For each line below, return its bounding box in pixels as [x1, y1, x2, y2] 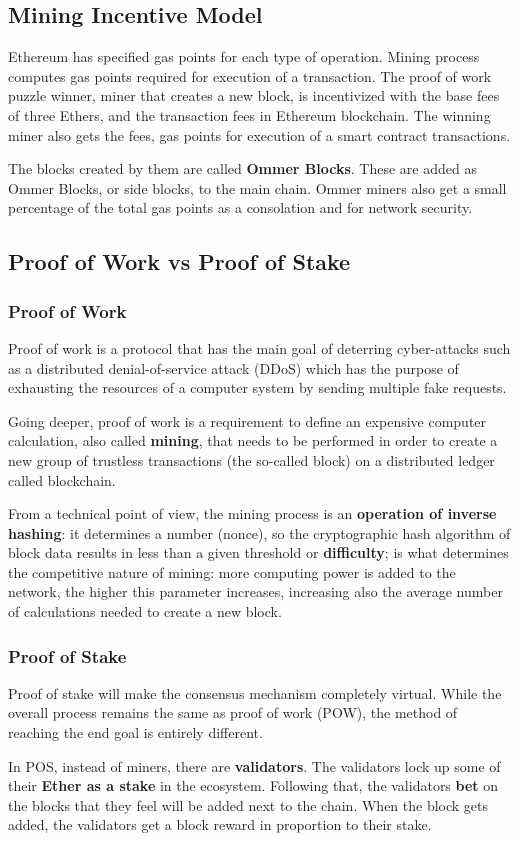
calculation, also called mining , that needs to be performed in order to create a [8, 430, 498, 451]
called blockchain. [8, 469, 116, 490]
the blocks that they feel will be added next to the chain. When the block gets [8, 794, 489, 815]
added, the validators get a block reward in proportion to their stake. [8, 814, 432, 835]
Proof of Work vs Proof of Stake [8, 246, 351, 277]
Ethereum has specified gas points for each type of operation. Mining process [8, 46, 480, 67]
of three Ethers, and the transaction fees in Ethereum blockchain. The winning [8, 104, 491, 125]
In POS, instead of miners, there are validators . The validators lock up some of [8, 755, 501, 776]
